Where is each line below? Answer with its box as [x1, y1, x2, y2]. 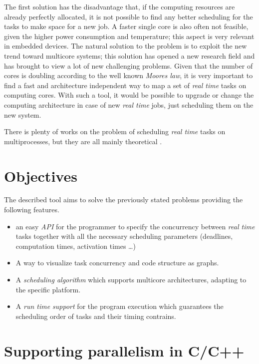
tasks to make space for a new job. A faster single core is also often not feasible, [4, 21, 249, 32]
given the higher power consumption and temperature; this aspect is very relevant [4, 31, 255, 41]
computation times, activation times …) [15, 240, 136, 251]
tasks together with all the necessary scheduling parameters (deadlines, [15, 231, 233, 241]
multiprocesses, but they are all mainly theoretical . [4, 136, 162, 146]
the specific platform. [15, 284, 81, 294]
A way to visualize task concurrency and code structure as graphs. [15, 257, 219, 268]
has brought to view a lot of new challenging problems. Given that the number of [4, 60, 253, 71]
